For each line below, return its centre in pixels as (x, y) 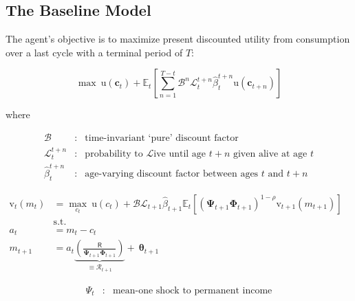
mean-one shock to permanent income (192, 290)
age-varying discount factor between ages (172, 174)
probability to (114, 154)
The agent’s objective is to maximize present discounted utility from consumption (178, 39)
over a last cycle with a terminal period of (94, 52)
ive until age (180, 154)
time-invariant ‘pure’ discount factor (162, 138)
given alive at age (270, 154)
